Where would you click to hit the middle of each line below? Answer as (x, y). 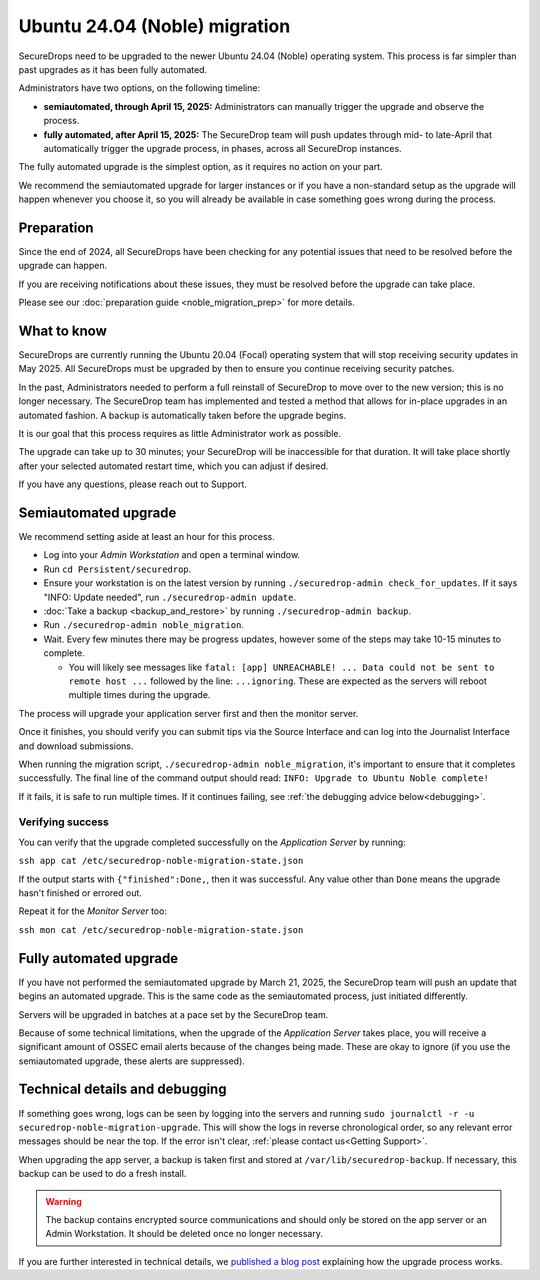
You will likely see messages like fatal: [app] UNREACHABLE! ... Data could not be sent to (281, 667)
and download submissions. (76, 746)
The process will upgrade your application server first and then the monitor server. (188, 713)
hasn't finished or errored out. (80, 893)
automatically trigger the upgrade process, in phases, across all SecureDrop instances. (222, 148)
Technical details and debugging (122, 1089)
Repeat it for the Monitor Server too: (92, 911)
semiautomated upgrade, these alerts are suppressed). (131, 1061)
